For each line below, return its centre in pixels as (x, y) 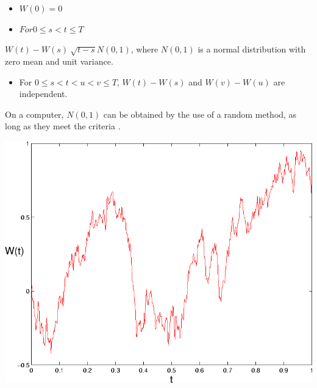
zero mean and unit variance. (59, 61)
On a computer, (34, 114)
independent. (43, 94)
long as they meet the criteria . (63, 126)
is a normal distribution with (252, 49)
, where (144, 49)
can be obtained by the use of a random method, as (200, 114)
